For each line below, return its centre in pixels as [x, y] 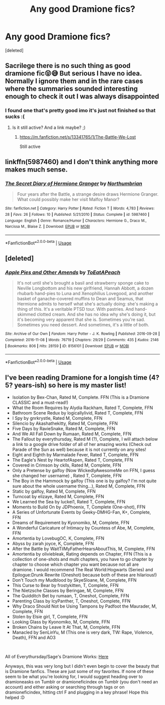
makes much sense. [36, 170]
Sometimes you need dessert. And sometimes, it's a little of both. [83, 325]
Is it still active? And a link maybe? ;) [49, 127]
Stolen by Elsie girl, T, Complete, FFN [50, 617]
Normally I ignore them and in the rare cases [74, 81]
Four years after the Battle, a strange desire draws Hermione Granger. [88, 194]
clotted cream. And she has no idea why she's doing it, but [96, 314]
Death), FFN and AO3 [34, 637]
